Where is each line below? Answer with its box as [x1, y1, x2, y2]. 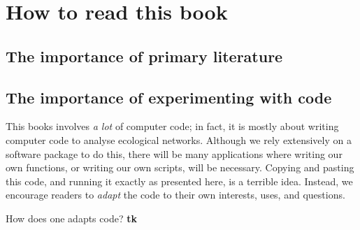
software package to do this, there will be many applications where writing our [6, 146, 343, 161]
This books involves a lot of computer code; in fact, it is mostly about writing [6, 119, 339, 134]
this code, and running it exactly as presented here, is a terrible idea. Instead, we [6, 173, 353, 188]
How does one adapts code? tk [6, 210, 137, 225]
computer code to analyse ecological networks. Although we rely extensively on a [6, 132, 352, 147]
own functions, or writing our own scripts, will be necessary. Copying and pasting [6, 160, 354, 175]
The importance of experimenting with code [6, 86, 332, 108]
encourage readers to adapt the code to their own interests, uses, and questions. [6, 187, 345, 202]
